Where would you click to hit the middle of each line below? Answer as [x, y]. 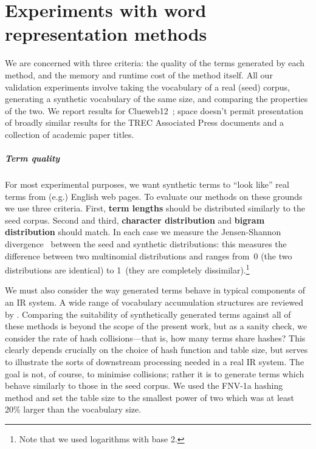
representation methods [106, 34]
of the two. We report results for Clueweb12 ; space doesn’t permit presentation [154, 110]
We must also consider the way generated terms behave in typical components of [155, 290]
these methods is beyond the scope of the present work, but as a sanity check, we [156, 326]
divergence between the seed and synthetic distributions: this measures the [146, 244]
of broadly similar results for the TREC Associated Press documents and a [145, 122]
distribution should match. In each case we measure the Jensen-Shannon [143, 232]
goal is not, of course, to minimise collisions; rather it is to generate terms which [155, 373]
